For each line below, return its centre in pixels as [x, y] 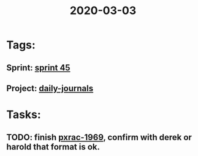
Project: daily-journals [50, 88]
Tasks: [24, 115]
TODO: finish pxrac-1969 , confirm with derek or [99, 137]
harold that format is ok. [53, 147]
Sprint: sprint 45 [38, 68]
